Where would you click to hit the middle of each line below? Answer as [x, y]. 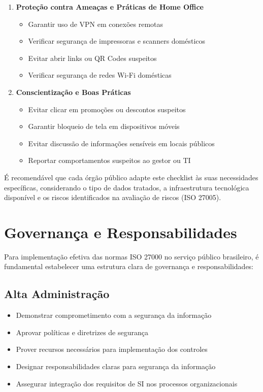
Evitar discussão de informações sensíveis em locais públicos [121, 143]
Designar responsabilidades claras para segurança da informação [116, 366]
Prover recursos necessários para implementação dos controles [112, 349]
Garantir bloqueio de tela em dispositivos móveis [104, 126]
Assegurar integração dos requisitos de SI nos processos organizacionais [127, 383]
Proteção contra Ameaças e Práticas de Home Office [110, 7]
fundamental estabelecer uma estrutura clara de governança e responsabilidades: [129, 266]
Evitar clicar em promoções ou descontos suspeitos [107, 109]
